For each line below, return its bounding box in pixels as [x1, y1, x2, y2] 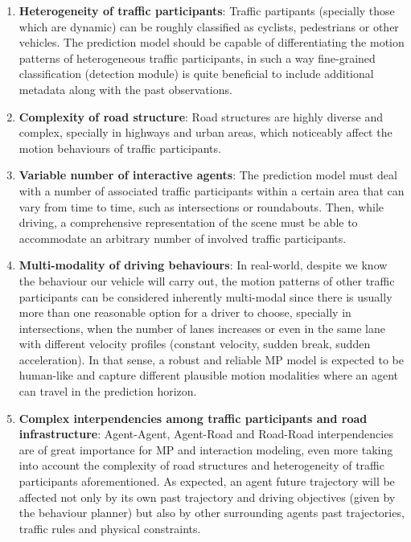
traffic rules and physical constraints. [18, 519, 201, 536]
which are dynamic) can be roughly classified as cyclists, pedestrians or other [18, 18, 399, 35]
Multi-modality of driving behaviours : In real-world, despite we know [18, 257, 388, 273]
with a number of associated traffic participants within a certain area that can [18, 182, 405, 199]
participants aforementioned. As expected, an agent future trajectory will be [18, 473, 395, 490]
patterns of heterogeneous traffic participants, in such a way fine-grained [18, 49, 376, 66]
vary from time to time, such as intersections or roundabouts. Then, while [18, 198, 384, 215]
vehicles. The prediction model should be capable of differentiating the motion [18, 34, 405, 51]
